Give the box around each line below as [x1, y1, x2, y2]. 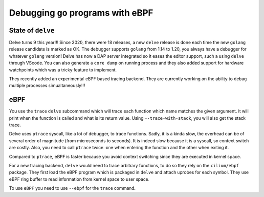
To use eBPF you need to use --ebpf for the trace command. [9, 185, 136, 191]
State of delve [9, 26, 55, 34]
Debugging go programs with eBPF [9, 7, 154, 18]
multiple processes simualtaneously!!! [9, 83, 85, 88]
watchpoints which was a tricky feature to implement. [9, 66, 117, 73]
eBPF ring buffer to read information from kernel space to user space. [9, 176, 150, 182]
